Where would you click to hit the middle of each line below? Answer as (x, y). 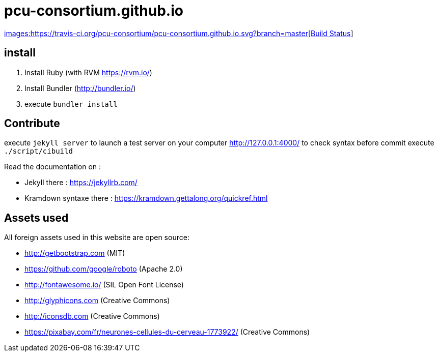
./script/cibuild (38, 151)
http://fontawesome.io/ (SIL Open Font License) (104, 285)
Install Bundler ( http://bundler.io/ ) (80, 88)
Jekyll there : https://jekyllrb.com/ (81, 183)
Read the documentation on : (53, 167)
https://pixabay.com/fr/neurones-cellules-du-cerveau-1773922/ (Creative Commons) (167, 332)
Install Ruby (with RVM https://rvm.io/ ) (88, 72)
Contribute (32, 124)
